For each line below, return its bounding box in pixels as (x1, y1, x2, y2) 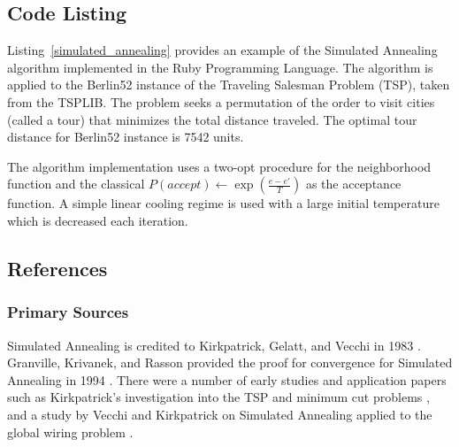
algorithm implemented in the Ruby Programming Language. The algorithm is (7, 58, 433, 76)
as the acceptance (305, 174, 402, 193)
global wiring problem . (7, 422, 134, 441)
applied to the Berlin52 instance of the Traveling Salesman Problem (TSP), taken (7, 75, 450, 94)
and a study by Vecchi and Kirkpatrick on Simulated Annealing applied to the (7, 405, 432, 423)
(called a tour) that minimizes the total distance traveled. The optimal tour (7, 110, 417, 128)
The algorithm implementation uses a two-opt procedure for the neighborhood (7, 157, 432, 175)
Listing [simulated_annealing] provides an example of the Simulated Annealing (7, 41, 438, 59)
